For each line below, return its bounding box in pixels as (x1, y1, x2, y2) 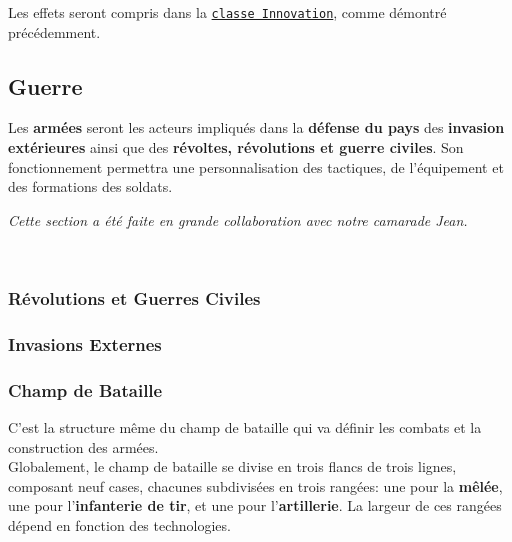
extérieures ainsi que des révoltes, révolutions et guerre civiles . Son (8, 137, 464, 158)
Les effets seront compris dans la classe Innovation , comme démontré (8, 2, 447, 22)
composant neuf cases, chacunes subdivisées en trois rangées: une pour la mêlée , (8, 475, 503, 496)
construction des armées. (8, 436, 159, 457)
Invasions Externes (8, 331, 162, 356)
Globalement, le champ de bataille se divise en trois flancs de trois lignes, (8, 456, 457, 477)
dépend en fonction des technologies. (8, 514, 231, 535)
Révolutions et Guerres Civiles (8, 285, 261, 310)
